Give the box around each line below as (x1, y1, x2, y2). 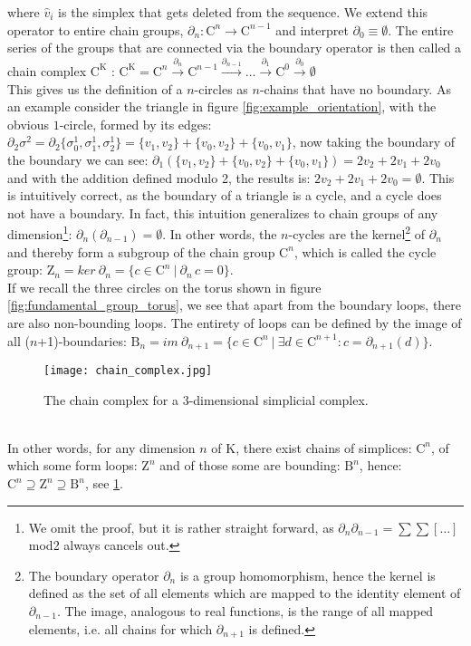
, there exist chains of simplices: (235, 438, 412, 457)
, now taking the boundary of (292, 132, 455, 151)
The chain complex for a (43, 390, 178, 409)
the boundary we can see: (7, 149, 149, 169)
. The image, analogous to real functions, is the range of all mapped (56, 602, 434, 620)
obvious (7, 114, 49, 133)
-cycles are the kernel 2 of (288, 222, 426, 243)
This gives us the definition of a (7, 79, 183, 98)
